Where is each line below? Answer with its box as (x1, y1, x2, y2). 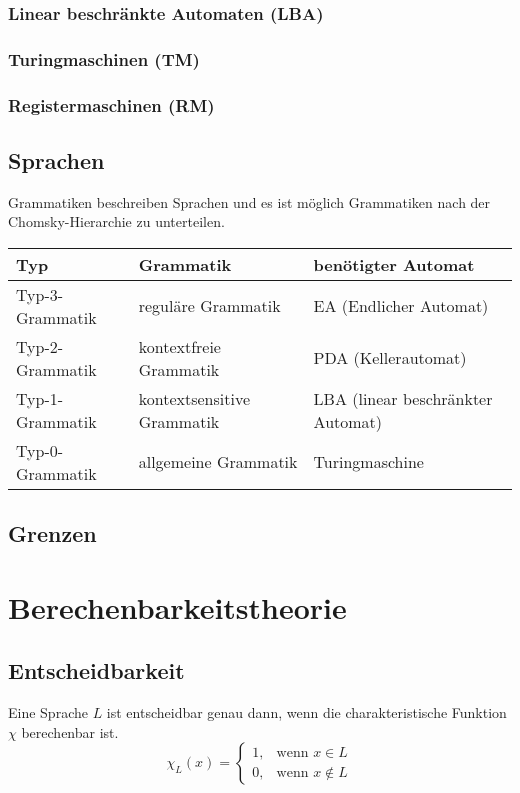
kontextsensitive (138, 386, 250, 410)
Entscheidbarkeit (8, 655, 185, 686)
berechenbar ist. (21, 721, 119, 742)
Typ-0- (16, 438, 64, 462)
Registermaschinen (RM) (8, 92, 215, 117)
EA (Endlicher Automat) (313, 294, 489, 318)
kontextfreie (138, 334, 221, 358)
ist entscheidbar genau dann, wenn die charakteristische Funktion (106, 702, 507, 723)
